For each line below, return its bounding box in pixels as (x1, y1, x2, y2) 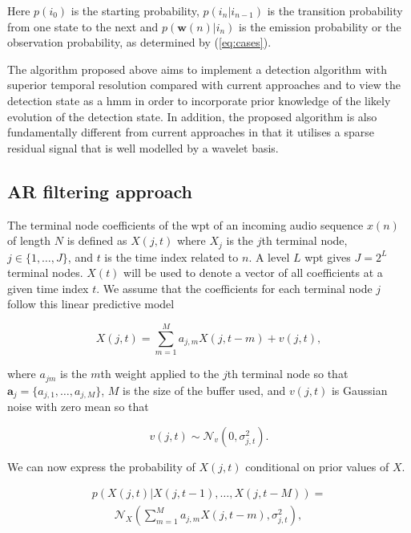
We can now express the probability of (7, 458, 195, 474)
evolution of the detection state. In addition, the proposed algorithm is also (7, 108, 377, 124)
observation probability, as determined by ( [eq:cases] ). (7, 34, 272, 51)
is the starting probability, (71, 2, 199, 18)
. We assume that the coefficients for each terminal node (96, 279, 373, 296)
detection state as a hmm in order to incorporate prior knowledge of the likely (7, 92, 391, 108)
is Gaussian (331, 381, 388, 398)
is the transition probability (267, 2, 403, 18)
